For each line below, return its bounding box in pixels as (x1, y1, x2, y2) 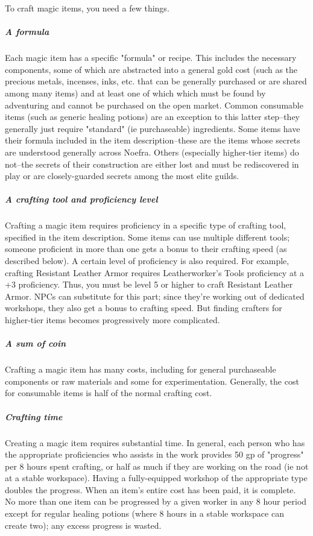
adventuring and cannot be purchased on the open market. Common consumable (5, 98, 303, 111)
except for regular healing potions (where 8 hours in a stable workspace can (5, 507, 284, 520)
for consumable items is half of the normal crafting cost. (5, 386, 212, 399)
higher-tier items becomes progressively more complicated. (5, 314, 220, 326)
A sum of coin (5, 337, 66, 350)
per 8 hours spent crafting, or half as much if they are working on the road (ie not (5, 459, 309, 472)
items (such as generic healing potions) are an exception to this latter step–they (5, 110, 300, 123)
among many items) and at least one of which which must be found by (5, 86, 266, 99)
